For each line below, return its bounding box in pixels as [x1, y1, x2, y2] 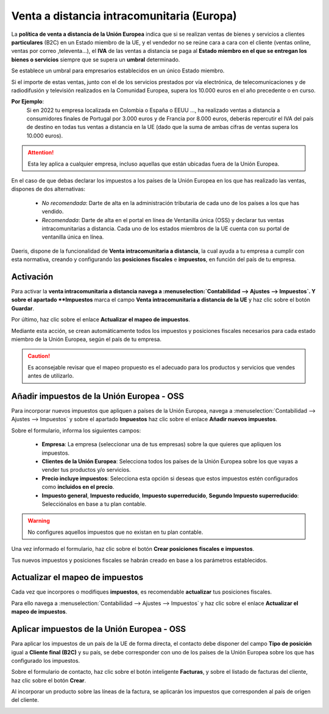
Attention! [27, 149, 54, 156]
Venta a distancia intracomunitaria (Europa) [11, 9, 237, 23]
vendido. [41, 208, 64, 215]
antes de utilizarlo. [27, 372, 74, 380]
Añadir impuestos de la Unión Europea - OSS [11, 391, 184, 401]
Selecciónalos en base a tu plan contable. [41, 500, 147, 508]
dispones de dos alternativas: [11, 186, 85, 193]
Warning [27, 517, 50, 525]
